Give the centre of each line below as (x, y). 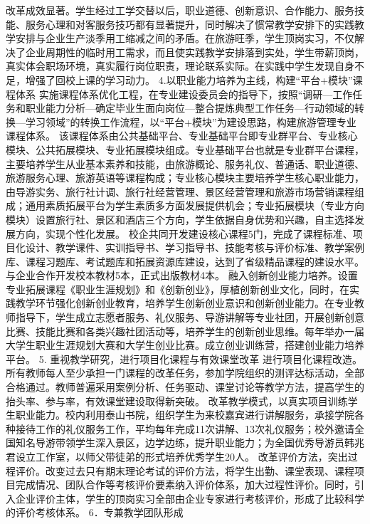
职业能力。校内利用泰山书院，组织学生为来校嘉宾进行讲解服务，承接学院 (185, 415)
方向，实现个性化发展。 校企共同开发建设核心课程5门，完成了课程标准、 (184, 233)
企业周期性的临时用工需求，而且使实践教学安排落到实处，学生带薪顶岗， (195, 52)
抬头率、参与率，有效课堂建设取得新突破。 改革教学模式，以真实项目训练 (177, 400)
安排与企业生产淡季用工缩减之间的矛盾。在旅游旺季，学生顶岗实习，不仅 (185, 38)
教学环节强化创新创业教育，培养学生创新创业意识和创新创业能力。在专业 (185, 303)
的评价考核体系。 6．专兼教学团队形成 (95, 512)
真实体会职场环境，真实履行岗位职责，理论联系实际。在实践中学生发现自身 (180, 66)
